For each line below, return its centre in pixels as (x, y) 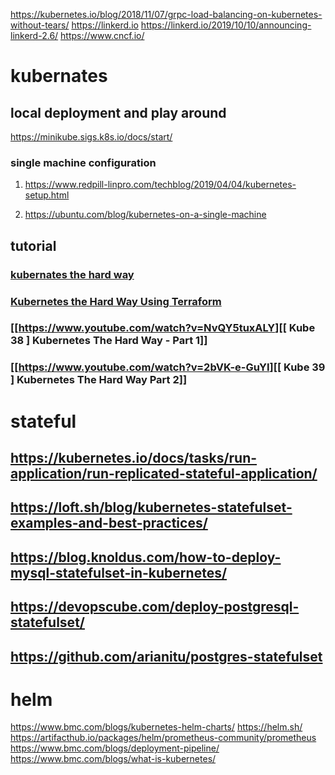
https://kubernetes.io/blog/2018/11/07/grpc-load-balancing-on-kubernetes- (166, 14)
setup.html (47, 195)
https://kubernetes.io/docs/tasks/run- (134, 457)
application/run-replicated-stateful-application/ (164, 473)
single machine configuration (83, 162)
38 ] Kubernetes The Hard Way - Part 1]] (109, 341)
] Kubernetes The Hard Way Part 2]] (99, 380)
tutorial (33, 245)
